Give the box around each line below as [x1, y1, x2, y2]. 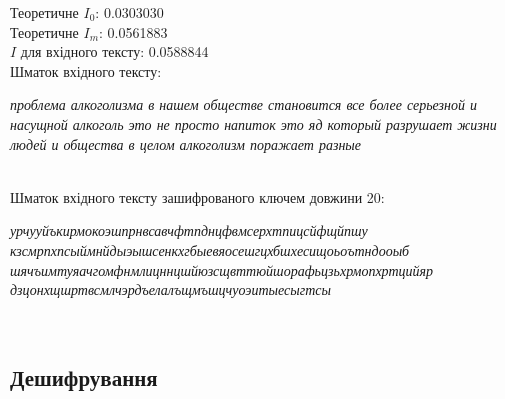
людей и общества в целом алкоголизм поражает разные [10, 133, 362, 154]
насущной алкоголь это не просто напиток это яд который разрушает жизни [10, 113, 497, 134]
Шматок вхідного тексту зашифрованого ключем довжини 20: [10, 186, 385, 207]
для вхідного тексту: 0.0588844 [20, 41, 209, 62]
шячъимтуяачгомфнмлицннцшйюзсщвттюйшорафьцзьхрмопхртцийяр [10, 259, 434, 280]
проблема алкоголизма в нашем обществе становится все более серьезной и [10, 94, 477, 115]
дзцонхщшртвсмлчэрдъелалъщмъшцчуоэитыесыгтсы [10, 279, 332, 300]
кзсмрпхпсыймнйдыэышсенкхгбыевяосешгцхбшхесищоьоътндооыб [10, 239, 410, 260]
